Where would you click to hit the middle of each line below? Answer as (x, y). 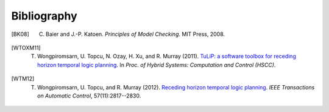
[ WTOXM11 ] (26, 47)
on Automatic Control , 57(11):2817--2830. (89, 96)
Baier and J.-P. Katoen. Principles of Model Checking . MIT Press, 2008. (136, 34)
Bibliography (44, 16)
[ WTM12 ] (23, 79)
